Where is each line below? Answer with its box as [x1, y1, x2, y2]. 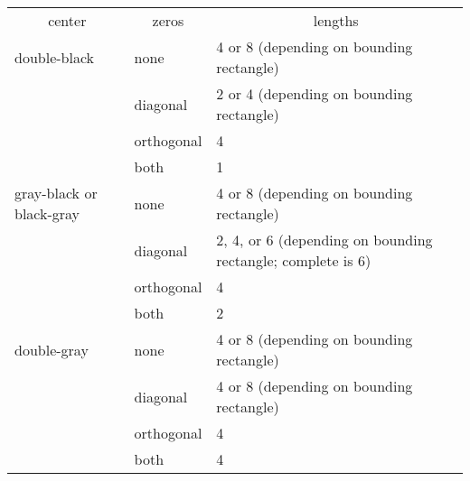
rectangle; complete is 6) [216, 250, 371, 271]
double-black [14, 46, 95, 68]
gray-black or [14, 182, 98, 203]
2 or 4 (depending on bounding [216, 83, 413, 104]
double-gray [14, 338, 89, 360]
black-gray [14, 203, 80, 224]
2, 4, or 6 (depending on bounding [216, 229, 433, 250]
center [48, 10, 87, 31]
